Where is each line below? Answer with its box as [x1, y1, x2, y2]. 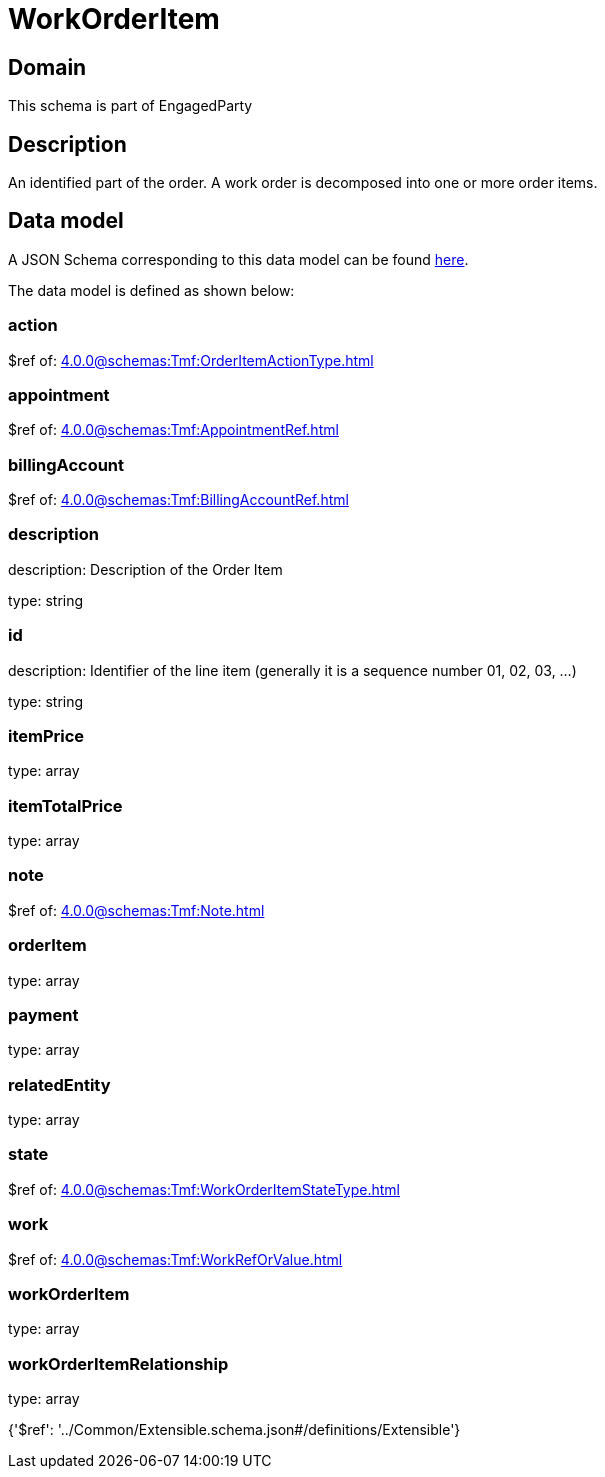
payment [8, 1004, 79, 1025]
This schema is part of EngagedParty [8, 97, 253, 115]
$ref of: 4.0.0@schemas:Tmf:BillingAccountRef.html [8, 491, 349, 509]
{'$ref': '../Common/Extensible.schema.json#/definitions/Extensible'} [8, 1421, 461, 1439]
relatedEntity [8, 1074, 111, 1095]
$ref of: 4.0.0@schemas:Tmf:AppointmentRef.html [8, 421, 339, 439]
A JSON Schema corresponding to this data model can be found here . [8, 250, 469, 268]
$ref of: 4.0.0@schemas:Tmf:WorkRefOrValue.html [8, 1250, 343, 1268]
